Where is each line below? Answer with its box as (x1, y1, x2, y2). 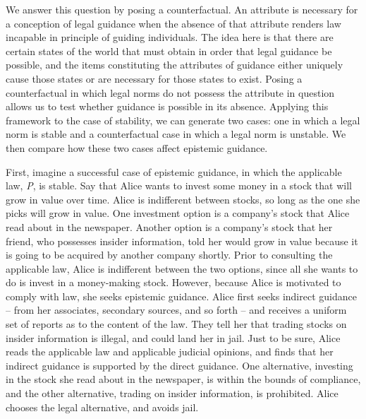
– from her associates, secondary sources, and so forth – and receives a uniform (6, 302, 347, 317)
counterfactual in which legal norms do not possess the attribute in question (6, 85, 335, 100)
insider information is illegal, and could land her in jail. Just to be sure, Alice (6, 330, 341, 345)
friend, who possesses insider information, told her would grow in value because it (6, 233, 358, 248)
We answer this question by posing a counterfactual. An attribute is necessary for (6, 2, 358, 16)
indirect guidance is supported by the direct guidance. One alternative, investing (6, 358, 353, 372)
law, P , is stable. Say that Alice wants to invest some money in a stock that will (6, 178, 352, 193)
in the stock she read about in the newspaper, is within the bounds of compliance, (6, 372, 361, 386)
